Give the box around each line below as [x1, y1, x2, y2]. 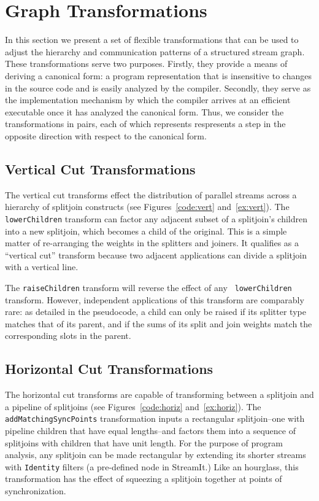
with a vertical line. [5, 260, 79, 273]
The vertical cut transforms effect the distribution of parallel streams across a [5, 188, 297, 201]
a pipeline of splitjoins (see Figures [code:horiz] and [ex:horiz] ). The [5, 400, 261, 413]
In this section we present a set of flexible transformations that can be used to [5, 33, 299, 46]
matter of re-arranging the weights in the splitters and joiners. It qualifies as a [5, 236, 299, 249]
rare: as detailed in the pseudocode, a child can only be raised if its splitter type [5, 305, 306, 318]
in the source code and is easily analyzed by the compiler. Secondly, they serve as [5, 81, 311, 94]
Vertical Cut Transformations [5, 159, 196, 178]
